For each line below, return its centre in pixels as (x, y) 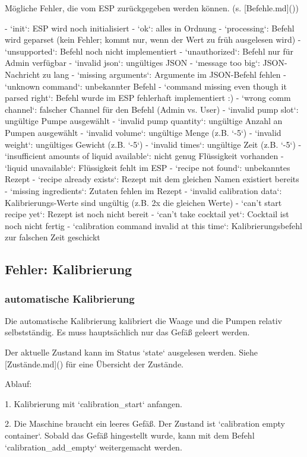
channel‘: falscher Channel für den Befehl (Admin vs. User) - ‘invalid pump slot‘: (152, 109)
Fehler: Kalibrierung (69, 269)
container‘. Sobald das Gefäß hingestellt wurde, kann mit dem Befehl (130, 435)
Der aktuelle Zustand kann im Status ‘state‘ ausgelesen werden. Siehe (132, 352)
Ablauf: (18, 384)
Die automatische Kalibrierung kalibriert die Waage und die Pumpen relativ (143, 320)
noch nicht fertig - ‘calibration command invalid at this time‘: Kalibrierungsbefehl (153, 225)
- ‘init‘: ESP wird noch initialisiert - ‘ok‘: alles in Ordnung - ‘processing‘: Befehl (150, 28)
